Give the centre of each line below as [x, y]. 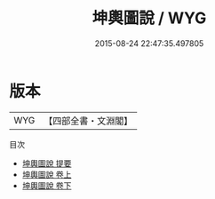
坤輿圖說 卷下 [47, 185]
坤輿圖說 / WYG [149, 18]
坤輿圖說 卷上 [47, 174]
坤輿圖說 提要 [47, 163]
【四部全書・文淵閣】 [88, 121]
